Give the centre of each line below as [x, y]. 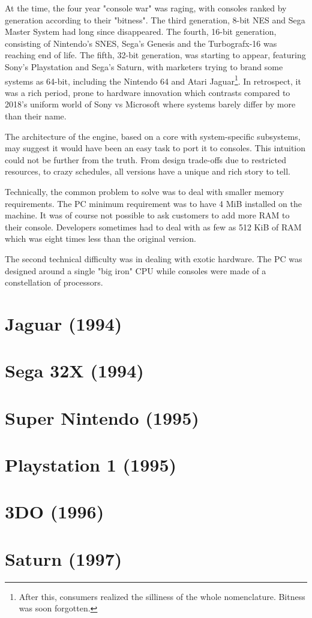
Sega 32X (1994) [74, 370]
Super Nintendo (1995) [102, 417]
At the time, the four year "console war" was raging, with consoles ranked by [146, 8]
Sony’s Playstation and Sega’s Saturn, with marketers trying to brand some [144, 66]
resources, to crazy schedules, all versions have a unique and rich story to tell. [148, 171]
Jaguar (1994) [64, 323]
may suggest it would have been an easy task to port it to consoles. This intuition [155, 148]
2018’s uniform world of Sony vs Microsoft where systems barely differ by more [150, 104]
